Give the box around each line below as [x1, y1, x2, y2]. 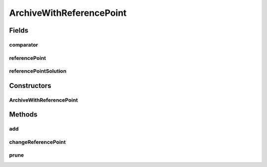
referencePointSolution [9, 68, 67, 75]
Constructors [9, 82, 51, 90]
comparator [9, 41, 39, 48]
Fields [9, 26, 29, 35]
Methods [9, 110, 38, 119]
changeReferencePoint [9, 138, 66, 145]
